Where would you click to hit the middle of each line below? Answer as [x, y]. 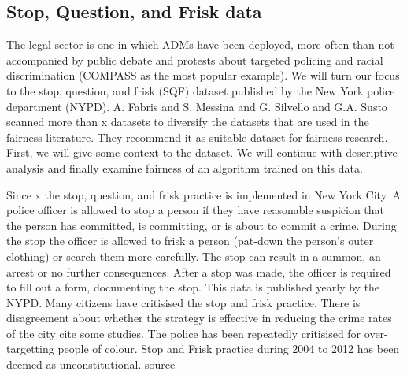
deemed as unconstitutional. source [91, 364]
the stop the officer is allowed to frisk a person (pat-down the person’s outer [190, 241]
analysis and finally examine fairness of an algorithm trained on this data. [185, 167]
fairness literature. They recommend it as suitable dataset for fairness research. [197, 137]
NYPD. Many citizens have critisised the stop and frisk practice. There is [183, 302]
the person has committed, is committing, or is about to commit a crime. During [202, 225]
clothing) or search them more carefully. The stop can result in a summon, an [194, 256]
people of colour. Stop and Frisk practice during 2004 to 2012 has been [229, 349]
